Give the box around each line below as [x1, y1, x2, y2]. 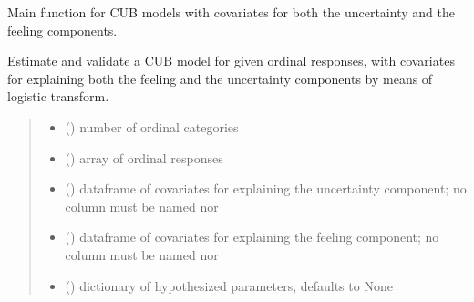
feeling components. [7, 20, 118, 39]
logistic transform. [7, 87, 109, 106]
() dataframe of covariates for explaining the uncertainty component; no [65, 179, 467, 198]
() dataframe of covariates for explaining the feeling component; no [65, 227, 439, 246]
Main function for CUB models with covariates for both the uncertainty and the [7, 3, 455, 21]
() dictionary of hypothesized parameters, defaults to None [65, 276, 393, 295]
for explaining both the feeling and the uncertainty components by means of [7, 68, 433, 88]
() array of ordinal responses [65, 148, 223, 167]
